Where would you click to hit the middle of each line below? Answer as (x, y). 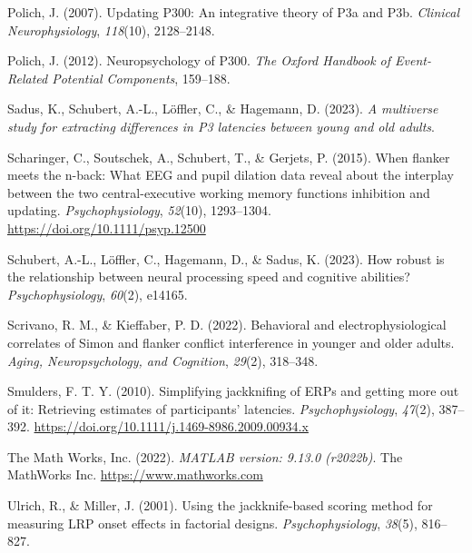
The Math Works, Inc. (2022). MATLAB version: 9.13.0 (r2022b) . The (205, 456)
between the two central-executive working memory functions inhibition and (219, 192)
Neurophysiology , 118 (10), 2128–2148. (111, 30)
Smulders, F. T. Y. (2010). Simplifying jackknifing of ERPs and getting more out (233, 391)
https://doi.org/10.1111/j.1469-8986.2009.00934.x (171, 426)
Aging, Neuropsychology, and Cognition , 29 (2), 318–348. (163, 360)
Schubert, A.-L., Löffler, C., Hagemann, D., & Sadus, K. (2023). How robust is (226, 258)
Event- (413, 60)
